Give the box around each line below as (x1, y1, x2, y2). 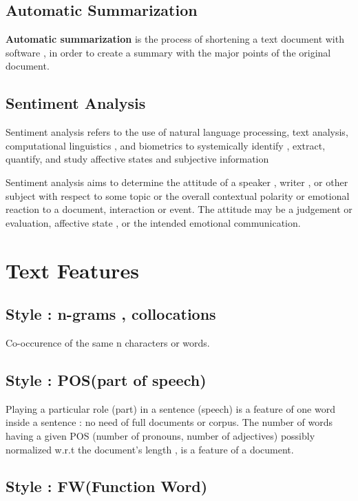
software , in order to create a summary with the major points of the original (6, 45, 331, 59)
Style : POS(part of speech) (6, 369, 207, 390)
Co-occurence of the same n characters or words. (6, 335, 210, 349)
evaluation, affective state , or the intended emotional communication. (6, 215, 301, 229)
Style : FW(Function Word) (6, 476, 208, 497)
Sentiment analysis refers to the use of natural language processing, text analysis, (6, 125, 348, 139)
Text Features (6, 256, 139, 284)
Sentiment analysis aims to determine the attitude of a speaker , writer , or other (6, 174, 348, 189)
